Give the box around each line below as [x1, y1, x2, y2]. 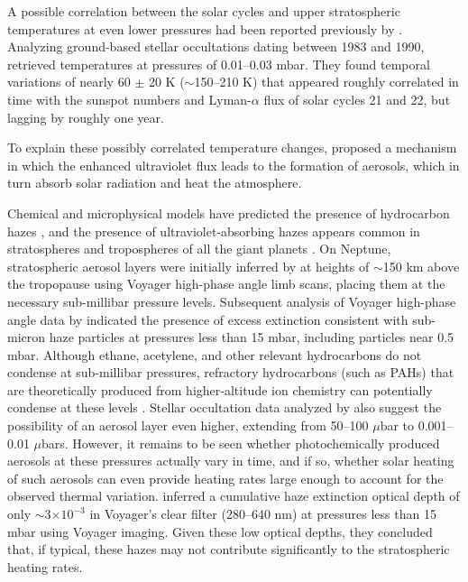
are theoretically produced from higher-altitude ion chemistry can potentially [7, 380, 433, 399]
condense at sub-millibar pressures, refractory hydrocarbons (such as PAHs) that [7, 363, 454, 382]
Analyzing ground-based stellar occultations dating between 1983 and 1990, [7, 37, 425, 56]
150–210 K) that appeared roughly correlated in [194, 72, 459, 91]
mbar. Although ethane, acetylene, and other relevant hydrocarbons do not [7, 345, 422, 364]
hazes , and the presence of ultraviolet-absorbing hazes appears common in [7, 221, 420, 240]
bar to [380, 416, 415, 435]
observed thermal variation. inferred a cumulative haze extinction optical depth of [7, 486, 460, 505]
